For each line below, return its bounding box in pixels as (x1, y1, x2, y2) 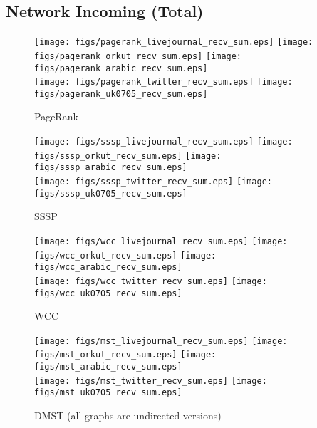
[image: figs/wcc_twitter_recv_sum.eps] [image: (34, 276, 267, 286)
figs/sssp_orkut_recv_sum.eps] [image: (34, 150, 222, 161)
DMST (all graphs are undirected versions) (34, 408, 222, 423)
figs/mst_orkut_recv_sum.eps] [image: (34, 350, 217, 360)
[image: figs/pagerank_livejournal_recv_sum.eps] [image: (34, 37, 313, 48)
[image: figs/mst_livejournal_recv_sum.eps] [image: (34, 335, 288, 346)
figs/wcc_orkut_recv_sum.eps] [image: (34, 250, 217, 261)
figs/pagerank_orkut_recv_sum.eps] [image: (34, 51, 242, 61)
